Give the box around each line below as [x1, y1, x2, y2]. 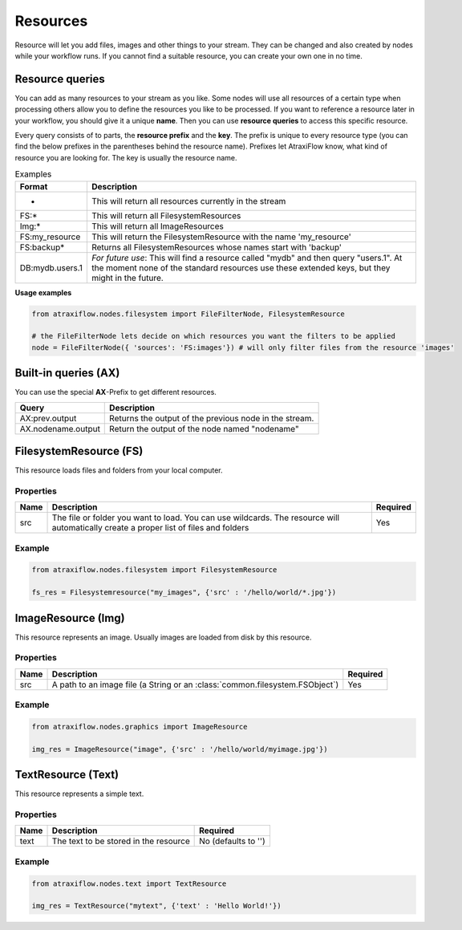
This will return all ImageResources [91, 221, 225, 232]
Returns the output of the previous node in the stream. [109, 412, 314, 424]
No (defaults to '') [199, 835, 265, 847]
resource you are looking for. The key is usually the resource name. [14, 152, 237, 162]
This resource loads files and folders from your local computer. [14, 465, 224, 475]
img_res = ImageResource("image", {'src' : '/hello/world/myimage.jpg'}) [31, 745, 328, 753]
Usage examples [14, 287, 72, 297]
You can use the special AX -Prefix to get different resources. [14, 388, 217, 397]
